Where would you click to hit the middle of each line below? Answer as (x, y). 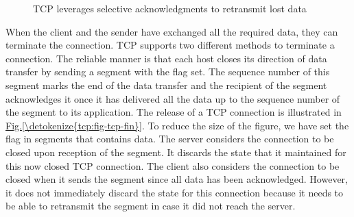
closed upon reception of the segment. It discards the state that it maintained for (176, 152)
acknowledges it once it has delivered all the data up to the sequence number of (173, 98)
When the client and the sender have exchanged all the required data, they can (172, 31)
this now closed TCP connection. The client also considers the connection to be (173, 165)
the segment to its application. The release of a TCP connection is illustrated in (174, 112)
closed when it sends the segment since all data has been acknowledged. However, (177, 179)
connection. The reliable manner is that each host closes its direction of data (166, 58)
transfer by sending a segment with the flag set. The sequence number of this (168, 72)
